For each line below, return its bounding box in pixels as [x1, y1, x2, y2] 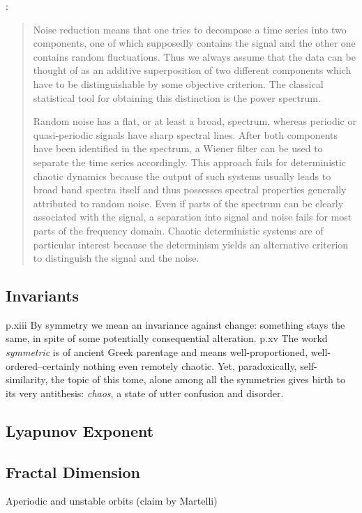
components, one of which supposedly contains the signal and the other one [33, 36, 356, 50]
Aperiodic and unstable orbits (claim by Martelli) [6, 493, 218, 508]
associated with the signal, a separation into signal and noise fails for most [33, 209, 352, 224]
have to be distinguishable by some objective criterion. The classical [33, 76, 324, 91]
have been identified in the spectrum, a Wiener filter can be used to [33, 141, 323, 156]
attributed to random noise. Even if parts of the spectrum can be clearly [33, 195, 344, 210]
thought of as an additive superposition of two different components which [33, 63, 352, 77]
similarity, [6, 372, 48, 387]
